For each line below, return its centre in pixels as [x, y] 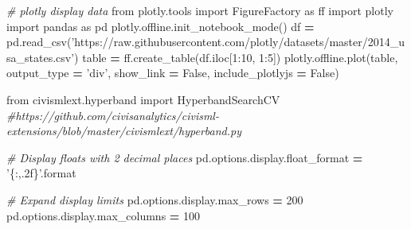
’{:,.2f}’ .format [41, 173]
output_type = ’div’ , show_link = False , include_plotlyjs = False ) [173, 73]
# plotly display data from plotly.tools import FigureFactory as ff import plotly [200, 10]
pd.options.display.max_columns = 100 [104, 215]
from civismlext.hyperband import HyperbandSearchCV [143, 99]
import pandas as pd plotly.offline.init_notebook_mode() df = [160, 26]
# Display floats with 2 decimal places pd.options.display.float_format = [185, 157]
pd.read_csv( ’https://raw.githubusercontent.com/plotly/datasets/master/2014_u [206, 42]
